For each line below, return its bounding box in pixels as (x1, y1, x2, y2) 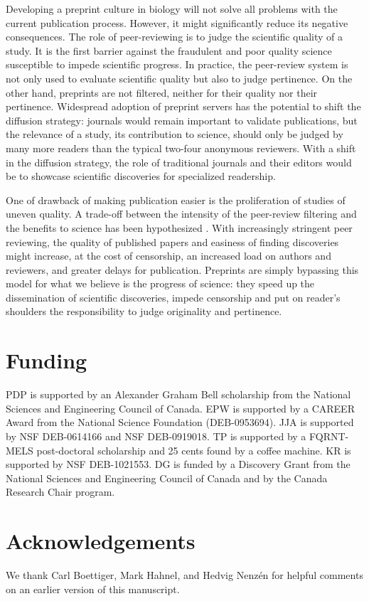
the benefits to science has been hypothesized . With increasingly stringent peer (6, 220, 353, 235)
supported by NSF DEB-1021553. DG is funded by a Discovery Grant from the (6, 457, 351, 472)
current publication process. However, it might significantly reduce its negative (6, 15, 348, 30)
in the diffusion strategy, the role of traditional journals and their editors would (6, 154, 352, 169)
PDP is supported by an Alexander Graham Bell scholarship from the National (6, 387, 351, 402)
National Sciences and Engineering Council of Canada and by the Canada (6, 470, 328, 485)
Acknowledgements (6, 526, 196, 555)
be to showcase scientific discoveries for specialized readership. (6, 169, 276, 184)
